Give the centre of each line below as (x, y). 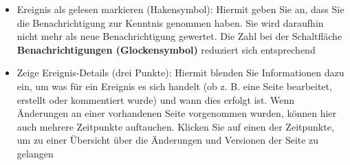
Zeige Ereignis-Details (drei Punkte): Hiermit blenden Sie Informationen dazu (181, 73)
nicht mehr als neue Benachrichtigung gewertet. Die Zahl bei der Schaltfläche (179, 36)
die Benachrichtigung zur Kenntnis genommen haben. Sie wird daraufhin (170, 22)
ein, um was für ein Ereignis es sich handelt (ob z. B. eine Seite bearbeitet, (174, 86)
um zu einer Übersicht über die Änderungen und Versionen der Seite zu (168, 140)
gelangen (35, 153)
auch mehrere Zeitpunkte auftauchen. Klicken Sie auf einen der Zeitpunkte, (175, 126)
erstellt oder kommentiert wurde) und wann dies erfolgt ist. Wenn (156, 99)
